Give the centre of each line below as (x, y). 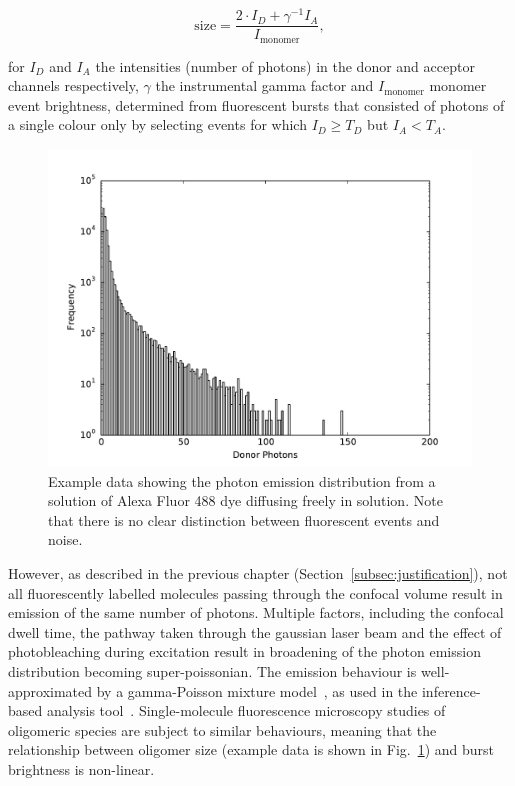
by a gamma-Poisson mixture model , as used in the (257, 690)
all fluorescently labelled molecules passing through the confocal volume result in (255, 592)
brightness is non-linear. (81, 768)
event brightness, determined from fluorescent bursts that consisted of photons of (256, 104)
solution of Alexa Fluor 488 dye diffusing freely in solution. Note (245, 500)
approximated (50, 690)
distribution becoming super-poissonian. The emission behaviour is (212, 670)
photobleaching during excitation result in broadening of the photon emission (244, 651)
